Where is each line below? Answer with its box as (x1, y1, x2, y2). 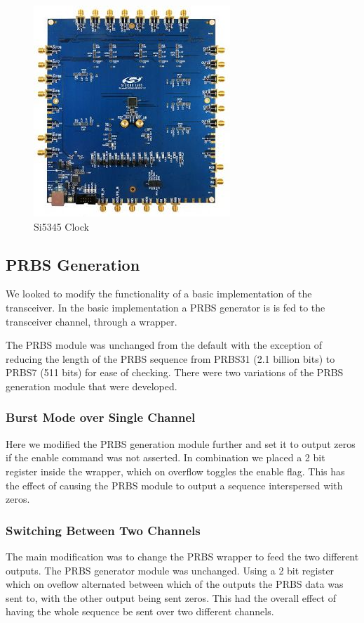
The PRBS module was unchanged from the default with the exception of (6, 338, 323, 352)
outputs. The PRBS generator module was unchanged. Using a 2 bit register (6, 563, 335, 577)
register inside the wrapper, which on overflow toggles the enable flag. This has (6, 463, 345, 478)
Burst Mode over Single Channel (6, 409, 196, 426)
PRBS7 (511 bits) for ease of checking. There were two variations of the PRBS (6, 365, 344, 380)
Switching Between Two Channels (6, 521, 201, 539)
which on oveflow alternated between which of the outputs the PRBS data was (6, 577, 344, 591)
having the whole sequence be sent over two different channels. (6, 604, 274, 619)
